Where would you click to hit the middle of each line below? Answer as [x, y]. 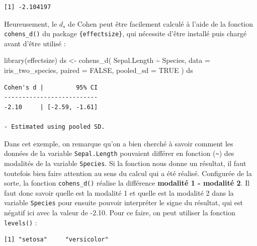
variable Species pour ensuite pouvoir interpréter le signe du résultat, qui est [124, 202]
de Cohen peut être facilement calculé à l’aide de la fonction [161, 23]
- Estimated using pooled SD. [55, 127]
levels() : [21, 222]
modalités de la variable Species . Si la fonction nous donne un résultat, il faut [125, 163]
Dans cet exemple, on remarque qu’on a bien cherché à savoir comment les [119, 143]
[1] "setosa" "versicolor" [56, 240]
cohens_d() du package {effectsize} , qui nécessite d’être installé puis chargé [125, 33]
